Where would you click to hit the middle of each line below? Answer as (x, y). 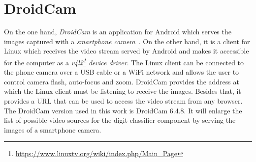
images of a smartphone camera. (53, 129)
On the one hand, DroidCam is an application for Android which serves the (118, 32)
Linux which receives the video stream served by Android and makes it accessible (127, 51)
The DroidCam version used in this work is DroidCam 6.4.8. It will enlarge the (123, 110)
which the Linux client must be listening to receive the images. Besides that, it (123, 91)
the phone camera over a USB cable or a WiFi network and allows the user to (122, 72)
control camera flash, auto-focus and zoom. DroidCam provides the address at (122, 81)
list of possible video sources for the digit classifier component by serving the (120, 120)
